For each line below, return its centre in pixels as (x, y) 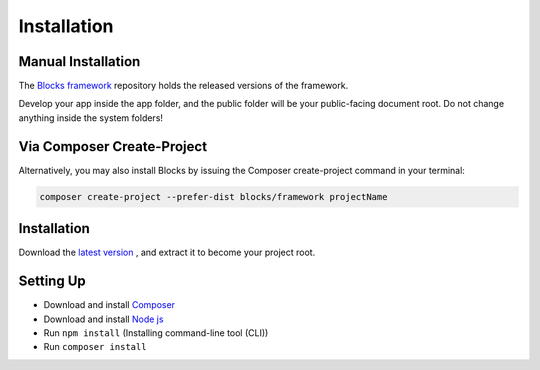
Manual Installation (79, 61)
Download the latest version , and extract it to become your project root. (167, 252)
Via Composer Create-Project (113, 146)
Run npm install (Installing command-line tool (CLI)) (156, 332)
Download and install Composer (109, 305)
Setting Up (52, 281)
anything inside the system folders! (91, 117)
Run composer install (95, 347)
